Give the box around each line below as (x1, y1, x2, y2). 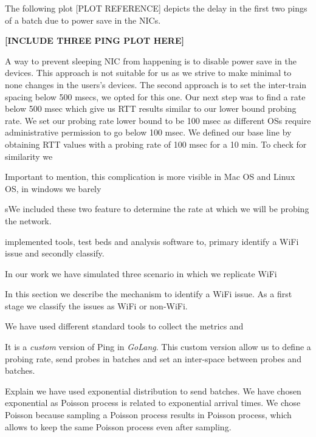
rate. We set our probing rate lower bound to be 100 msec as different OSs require (5, 114, 311, 126)
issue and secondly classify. (5, 247, 105, 260)
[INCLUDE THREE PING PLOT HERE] (5, 34, 184, 47)
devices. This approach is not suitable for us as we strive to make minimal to (5, 66, 292, 79)
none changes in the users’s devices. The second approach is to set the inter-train (5, 78, 307, 91)
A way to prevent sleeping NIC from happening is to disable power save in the (5, 54, 297, 67)
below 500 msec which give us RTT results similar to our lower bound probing (5, 102, 297, 115)
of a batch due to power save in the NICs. (5, 13, 161, 26)
